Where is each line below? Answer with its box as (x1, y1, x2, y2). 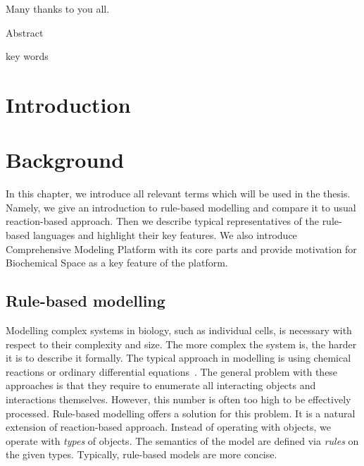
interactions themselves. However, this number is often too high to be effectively (6, 392, 351, 407)
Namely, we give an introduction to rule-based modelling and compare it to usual (6, 200, 356, 214)
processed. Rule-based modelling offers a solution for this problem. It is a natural (6, 405, 356, 420)
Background (6, 145, 125, 174)
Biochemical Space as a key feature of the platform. (6, 255, 228, 270)
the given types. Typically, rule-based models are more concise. (6, 447, 277, 462)
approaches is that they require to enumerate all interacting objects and (6, 378, 316, 393)
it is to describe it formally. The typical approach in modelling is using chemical (6, 350, 351, 365)
